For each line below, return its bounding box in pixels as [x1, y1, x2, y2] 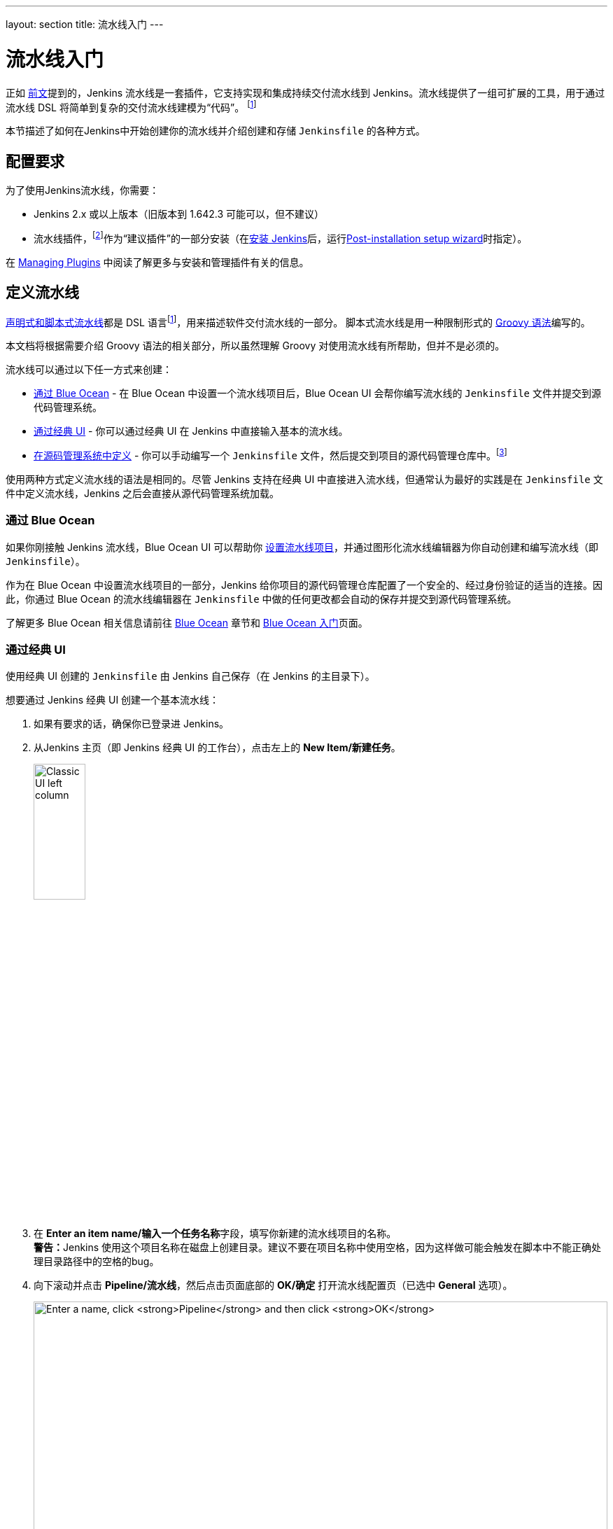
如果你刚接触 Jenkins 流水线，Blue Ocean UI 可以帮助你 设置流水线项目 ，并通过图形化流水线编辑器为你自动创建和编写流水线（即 [6, 540, 599, 553]
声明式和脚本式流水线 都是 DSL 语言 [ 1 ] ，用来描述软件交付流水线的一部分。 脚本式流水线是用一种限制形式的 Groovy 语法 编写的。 [6, 314, 591, 328]
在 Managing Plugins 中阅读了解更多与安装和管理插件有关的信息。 [6, 256, 309, 268]
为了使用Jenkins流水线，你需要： [6, 184, 160, 196]
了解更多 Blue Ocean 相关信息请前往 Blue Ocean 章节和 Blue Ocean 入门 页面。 [6, 616, 368, 629]
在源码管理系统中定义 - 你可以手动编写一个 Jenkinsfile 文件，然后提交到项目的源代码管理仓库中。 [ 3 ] [34, 447, 507, 461]
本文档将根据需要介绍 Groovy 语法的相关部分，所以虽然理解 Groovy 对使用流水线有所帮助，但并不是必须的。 [6, 340, 505, 352]
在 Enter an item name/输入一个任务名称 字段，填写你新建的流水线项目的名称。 [34, 1227, 397, 1239]
